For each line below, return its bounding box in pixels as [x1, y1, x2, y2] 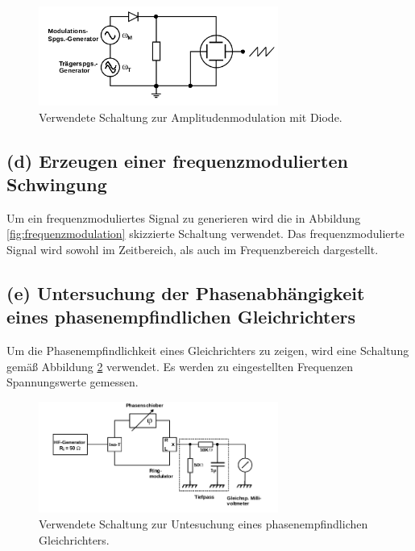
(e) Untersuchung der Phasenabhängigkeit [6, 281, 365, 305]
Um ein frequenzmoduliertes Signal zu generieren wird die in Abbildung [6, 209, 361, 226]
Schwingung [6, 172, 107, 197]
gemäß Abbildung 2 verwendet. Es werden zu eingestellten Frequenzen [6, 357, 353, 374]
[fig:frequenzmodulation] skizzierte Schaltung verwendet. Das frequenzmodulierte [6, 225, 405, 242]
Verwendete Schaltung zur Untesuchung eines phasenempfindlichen [39, 515, 368, 532]
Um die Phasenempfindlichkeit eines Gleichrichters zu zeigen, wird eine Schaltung [6, 342, 409, 359]
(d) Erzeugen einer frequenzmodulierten [6, 148, 348, 173]
